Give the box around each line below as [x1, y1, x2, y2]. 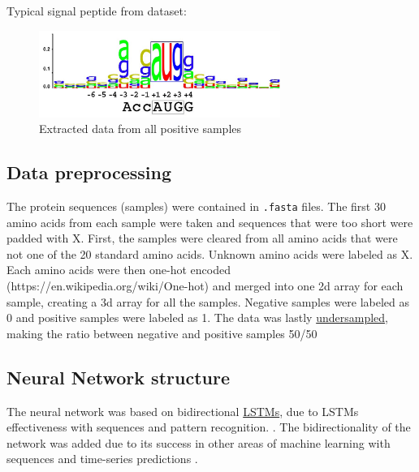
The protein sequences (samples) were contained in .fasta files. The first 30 [6, 197, 386, 214]
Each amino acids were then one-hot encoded [6, 261, 231, 278]
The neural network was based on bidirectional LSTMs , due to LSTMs [6, 402, 359, 419]
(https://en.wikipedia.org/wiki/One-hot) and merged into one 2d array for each [6, 277, 404, 294]
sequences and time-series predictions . [6, 450, 198, 467]
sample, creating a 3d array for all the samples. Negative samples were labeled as [6, 293, 410, 310]
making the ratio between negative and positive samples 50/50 [6, 324, 317, 341]
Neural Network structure [6, 364, 230, 389]
